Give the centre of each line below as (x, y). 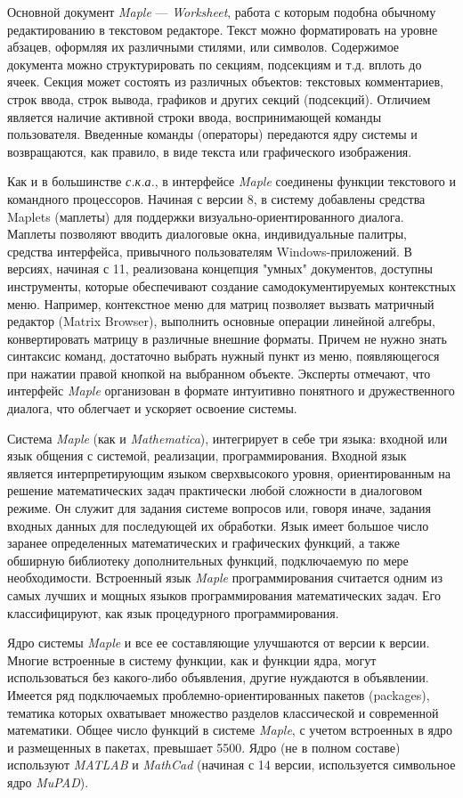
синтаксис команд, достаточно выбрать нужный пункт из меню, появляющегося (223, 356)
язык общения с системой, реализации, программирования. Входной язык (207, 456)
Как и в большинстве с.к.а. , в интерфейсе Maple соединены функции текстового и (231, 181)
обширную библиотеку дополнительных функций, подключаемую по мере (208, 560)
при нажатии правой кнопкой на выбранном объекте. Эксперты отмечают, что (219, 373)
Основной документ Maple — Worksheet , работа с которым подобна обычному (222, 12)
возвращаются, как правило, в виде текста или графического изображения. (210, 151)
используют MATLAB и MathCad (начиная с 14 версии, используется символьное (231, 765)
